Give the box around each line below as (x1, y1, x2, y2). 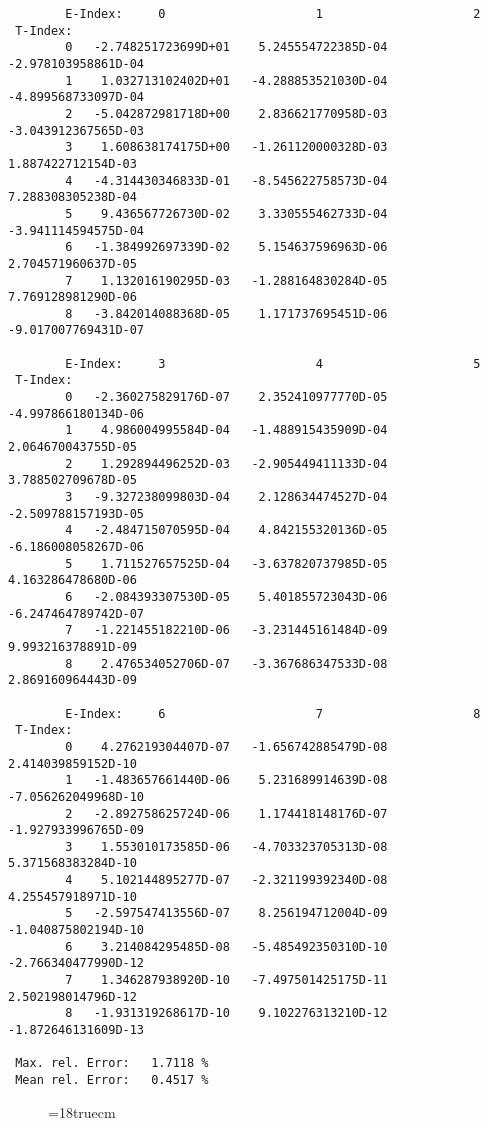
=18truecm (48, 1101, 116, 1122)
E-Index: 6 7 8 (65, 706, 481, 721)
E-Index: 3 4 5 (65, 356, 481, 371)
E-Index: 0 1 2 (65, 7, 481, 21)
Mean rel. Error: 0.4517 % (15, 1073, 209, 1087)
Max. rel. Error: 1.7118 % (15, 1056, 209, 1071)
